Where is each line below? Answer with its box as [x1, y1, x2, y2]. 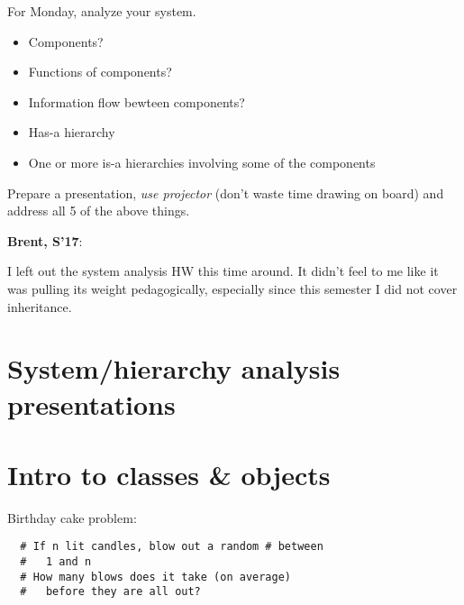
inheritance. [7, 297, 72, 316]
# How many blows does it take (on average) [20, 570, 291, 583]
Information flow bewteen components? [28, 92, 245, 111]
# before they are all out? [20, 585, 201, 599]
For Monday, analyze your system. [7, 2, 196, 20]
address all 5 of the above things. [7, 201, 190, 220]
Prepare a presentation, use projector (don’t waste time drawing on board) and [7, 183, 444, 202]
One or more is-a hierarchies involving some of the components [28, 152, 376, 171]
